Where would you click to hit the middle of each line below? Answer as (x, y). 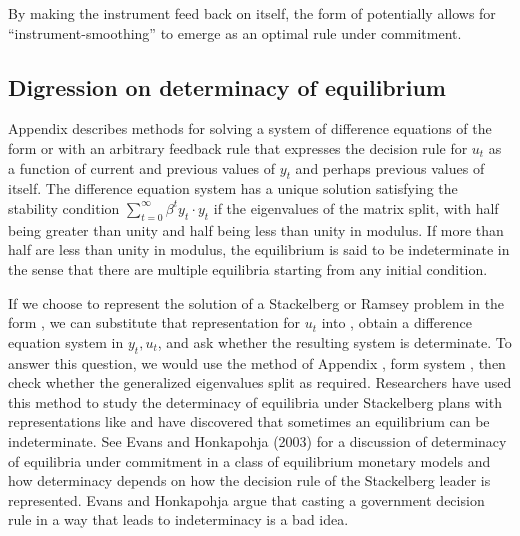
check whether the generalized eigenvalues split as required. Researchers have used (260, 382)
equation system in (66, 341)
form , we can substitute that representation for (154, 322)
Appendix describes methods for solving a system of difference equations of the (250, 128)
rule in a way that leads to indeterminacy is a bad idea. (178, 519)
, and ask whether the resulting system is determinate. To (334, 341)
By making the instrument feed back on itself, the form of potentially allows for (252, 13)
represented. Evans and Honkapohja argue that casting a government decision (246, 499)
